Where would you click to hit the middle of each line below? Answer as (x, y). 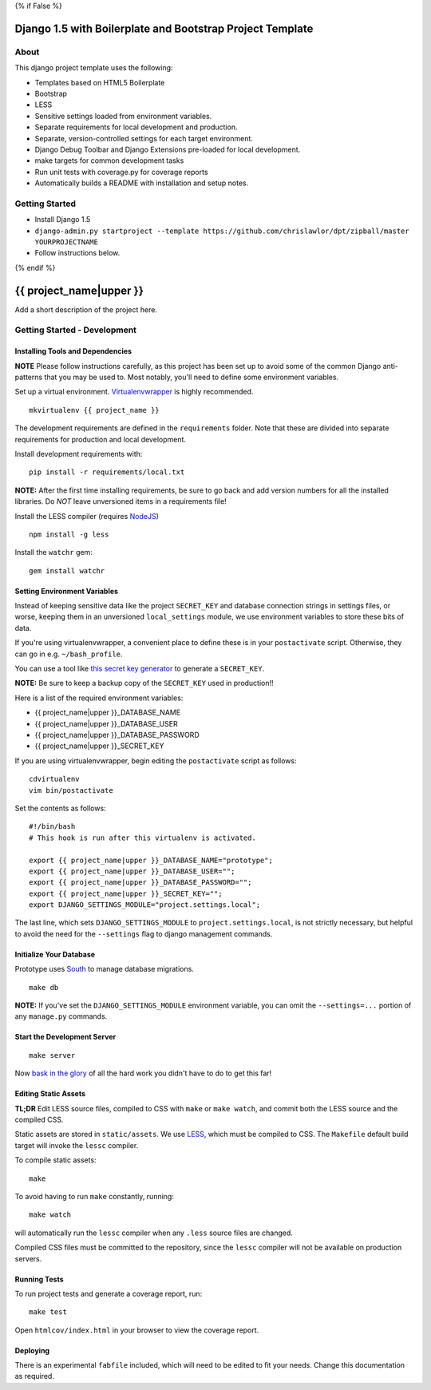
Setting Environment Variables (67, 591)
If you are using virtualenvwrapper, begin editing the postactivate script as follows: (156, 760)
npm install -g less (69, 534)
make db (44, 987)
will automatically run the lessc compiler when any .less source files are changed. (154, 1233)
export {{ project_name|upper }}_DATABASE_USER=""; (132, 871)
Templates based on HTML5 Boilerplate (100, 82)
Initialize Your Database (55, 954)
